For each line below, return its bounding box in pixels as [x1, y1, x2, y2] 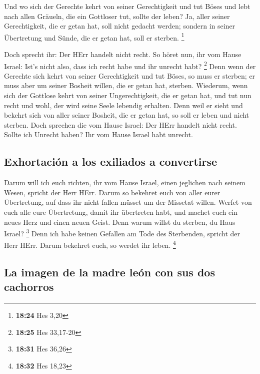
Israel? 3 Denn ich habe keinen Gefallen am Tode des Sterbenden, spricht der [4, 227, 240, 238]
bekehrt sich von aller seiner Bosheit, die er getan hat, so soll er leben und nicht [4, 110, 249, 120]
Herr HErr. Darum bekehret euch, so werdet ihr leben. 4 [4, 238, 176, 250]
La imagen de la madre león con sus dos [4, 264, 215, 280]
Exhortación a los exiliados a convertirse [4, 154, 217, 169]
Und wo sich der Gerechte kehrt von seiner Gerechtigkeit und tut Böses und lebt [4, 1, 250, 11]
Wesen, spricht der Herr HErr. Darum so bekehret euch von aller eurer [4, 187, 220, 197]
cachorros [4, 279, 54, 294]
